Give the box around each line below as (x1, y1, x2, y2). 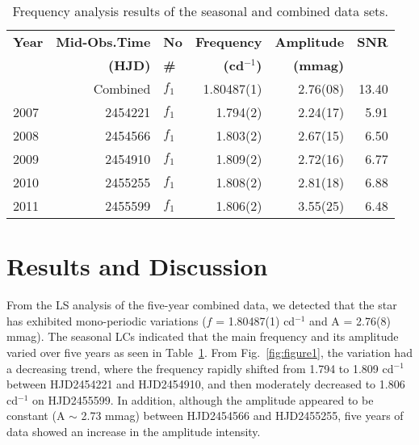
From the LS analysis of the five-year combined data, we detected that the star (6, 296, 397, 313)
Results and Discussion (6, 250, 268, 283)
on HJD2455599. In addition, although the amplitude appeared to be (31, 391, 374, 408)
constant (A (6, 407, 65, 424)
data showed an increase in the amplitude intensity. (6, 422, 261, 439)
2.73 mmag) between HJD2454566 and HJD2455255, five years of (81, 407, 404, 424)
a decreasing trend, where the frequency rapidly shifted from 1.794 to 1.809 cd (6, 359, 394, 376)
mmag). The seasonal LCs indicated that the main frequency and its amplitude (6, 328, 399, 345)
